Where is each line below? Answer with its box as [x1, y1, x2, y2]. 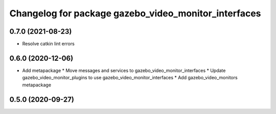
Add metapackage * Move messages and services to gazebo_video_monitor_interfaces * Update [22, 67, 226, 74]
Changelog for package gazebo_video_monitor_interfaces [9, 8, 261, 19]
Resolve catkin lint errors [22, 41, 75, 47]
